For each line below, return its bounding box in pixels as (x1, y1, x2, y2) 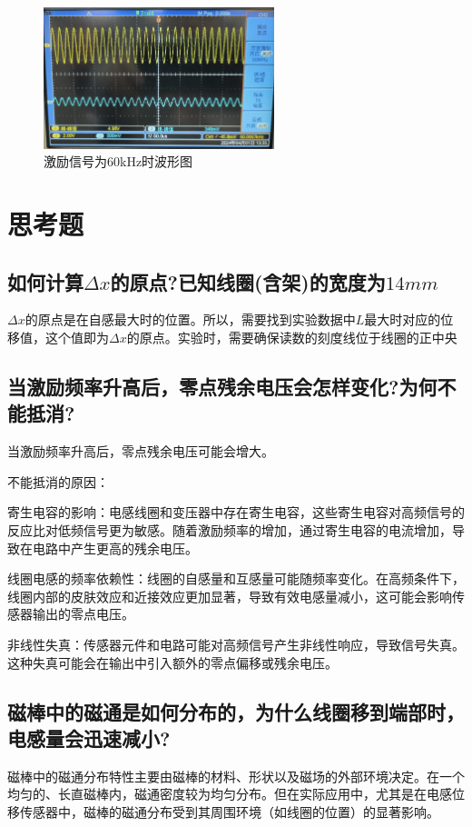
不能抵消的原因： (7, 472, 109, 491)
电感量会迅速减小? (7, 723, 171, 752)
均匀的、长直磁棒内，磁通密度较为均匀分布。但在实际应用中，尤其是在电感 (7, 784, 452, 803)
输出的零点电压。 (32, 604, 134, 623)
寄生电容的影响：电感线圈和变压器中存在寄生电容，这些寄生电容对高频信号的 (7, 503, 465, 522)
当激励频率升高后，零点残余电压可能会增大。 (7, 442, 274, 461)
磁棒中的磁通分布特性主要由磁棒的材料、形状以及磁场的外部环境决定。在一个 (7, 766, 465, 785)
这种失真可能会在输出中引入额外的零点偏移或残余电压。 (7, 653, 338, 672)
